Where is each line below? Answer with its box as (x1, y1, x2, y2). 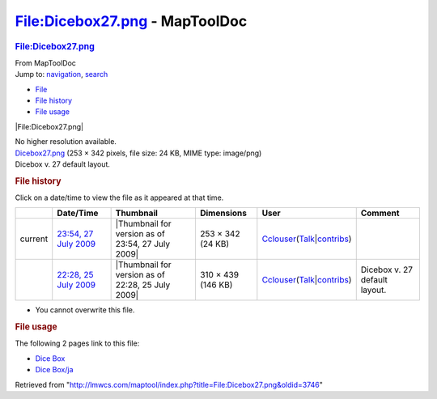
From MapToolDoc (15, 57, 77, 68)
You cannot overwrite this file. (35, 305, 135, 315)
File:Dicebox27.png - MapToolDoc (15, 12, 248, 30)
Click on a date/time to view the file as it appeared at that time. (15, 193, 224, 202)
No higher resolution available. (15, 137, 117, 146)
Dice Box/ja (35, 365, 74, 375)
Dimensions (199, 207, 247, 219)
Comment (360, 207, 400, 219)
